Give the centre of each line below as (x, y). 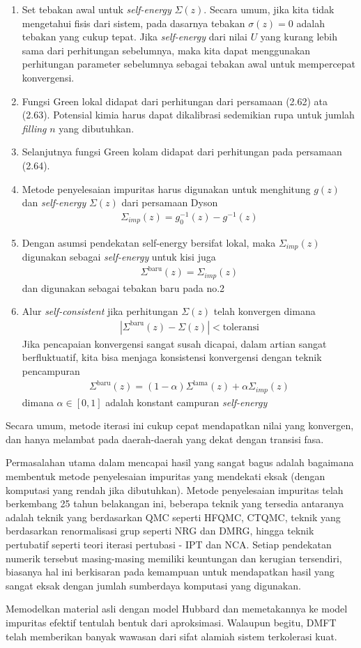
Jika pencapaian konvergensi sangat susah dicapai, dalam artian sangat (174, 343)
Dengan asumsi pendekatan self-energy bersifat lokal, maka (149, 242)
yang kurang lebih (299, 37)
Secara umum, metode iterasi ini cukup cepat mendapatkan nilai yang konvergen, (180, 425)
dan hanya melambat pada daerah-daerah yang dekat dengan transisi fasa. (165, 439)
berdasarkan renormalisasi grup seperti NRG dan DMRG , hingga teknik (160, 531)
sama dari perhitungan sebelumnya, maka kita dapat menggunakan (166, 50)
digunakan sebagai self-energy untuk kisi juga (119, 257)
